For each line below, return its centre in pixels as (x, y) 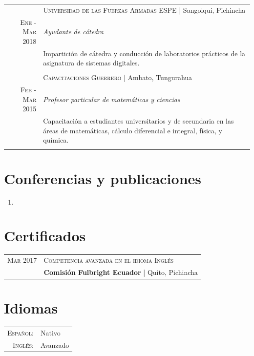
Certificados (45, 235)
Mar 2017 (22, 260)
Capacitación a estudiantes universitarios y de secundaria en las (138, 121)
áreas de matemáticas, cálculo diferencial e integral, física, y (133, 130)
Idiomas (31, 308)
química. (56, 140)
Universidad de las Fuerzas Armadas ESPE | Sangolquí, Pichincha (144, 10)
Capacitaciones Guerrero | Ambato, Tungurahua (118, 77)
